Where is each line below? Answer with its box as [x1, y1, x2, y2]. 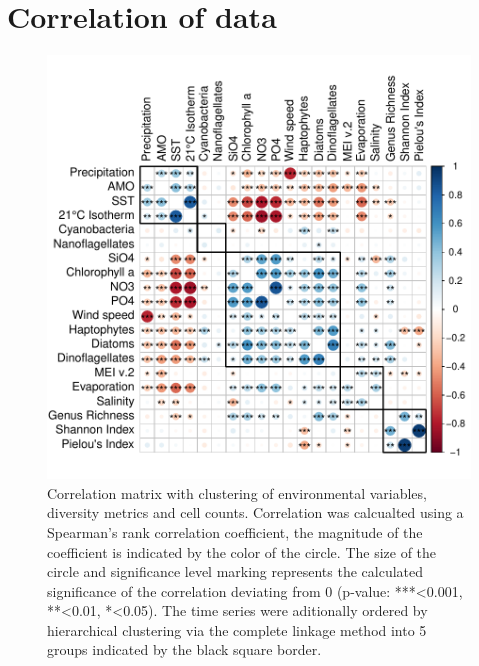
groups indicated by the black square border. [47, 639, 322, 660]
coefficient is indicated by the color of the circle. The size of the [47, 541, 437, 562]
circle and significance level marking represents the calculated [47, 561, 424, 582]
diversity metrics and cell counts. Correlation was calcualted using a [47, 502, 464, 523]
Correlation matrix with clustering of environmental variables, [47, 482, 427, 503]
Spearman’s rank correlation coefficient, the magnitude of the [47, 521, 423, 542]
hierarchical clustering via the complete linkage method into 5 [47, 619, 427, 640]
